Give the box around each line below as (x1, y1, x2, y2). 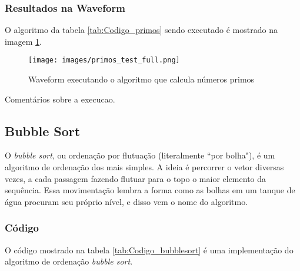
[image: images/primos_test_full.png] (28, 56, 180, 65)
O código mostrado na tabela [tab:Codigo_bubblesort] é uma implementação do (5, 243, 294, 256)
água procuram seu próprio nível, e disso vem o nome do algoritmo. (5, 195, 248, 207)
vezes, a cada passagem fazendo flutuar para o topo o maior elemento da (5, 172, 266, 184)
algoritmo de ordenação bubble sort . (5, 255, 133, 267)
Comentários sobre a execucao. (5, 92, 115, 105)
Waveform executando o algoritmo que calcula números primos (28, 73, 255, 85)
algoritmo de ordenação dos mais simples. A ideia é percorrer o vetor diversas (5, 161, 284, 173)
